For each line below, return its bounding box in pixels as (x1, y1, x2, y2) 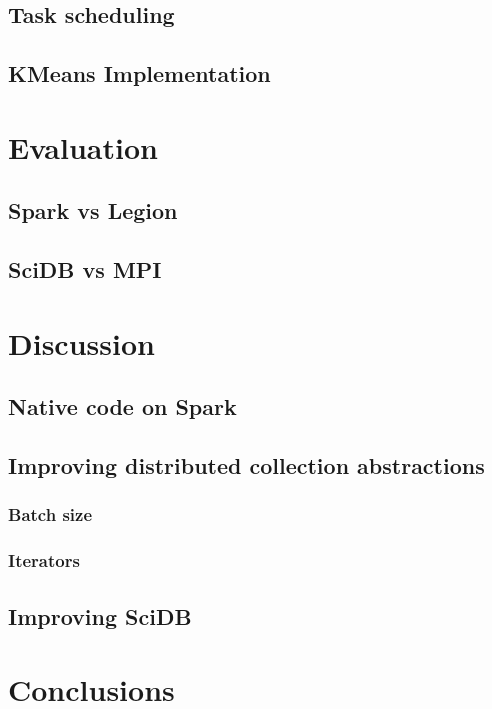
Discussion (8, 322, 155, 363)
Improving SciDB (8, 600, 192, 631)
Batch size (8, 502, 93, 527)
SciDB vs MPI (8, 254, 162, 285)
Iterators (8, 548, 80, 573)
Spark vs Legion (8, 195, 178, 226)
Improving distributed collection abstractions (8, 450, 485, 481)
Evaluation (8, 126, 158, 167)
